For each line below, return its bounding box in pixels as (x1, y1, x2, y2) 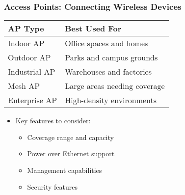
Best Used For (65, 23, 122, 34)
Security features (27, 181, 78, 192)
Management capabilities (27, 165, 102, 175)
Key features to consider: (15, 115, 91, 126)
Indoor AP (8, 37, 45, 49)
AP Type (8, 23, 44, 34)
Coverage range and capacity (27, 132, 114, 142)
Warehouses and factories (65, 66, 152, 78)
